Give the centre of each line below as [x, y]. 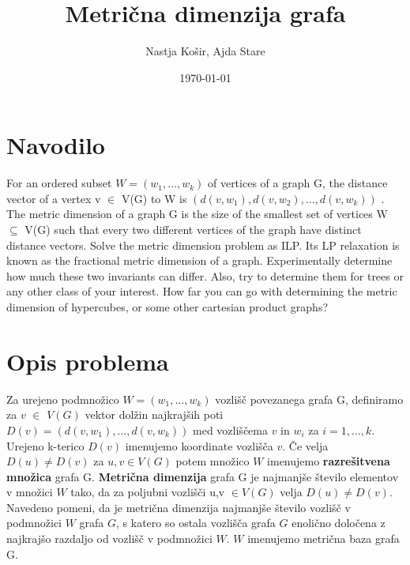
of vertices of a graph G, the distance [297, 183]
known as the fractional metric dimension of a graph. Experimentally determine [199, 260]
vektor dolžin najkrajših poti [154, 414]
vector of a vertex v [54, 198]
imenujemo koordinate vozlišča [199, 445]
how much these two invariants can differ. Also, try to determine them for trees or [205, 275]
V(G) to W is [154, 198]
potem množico [213, 461]
